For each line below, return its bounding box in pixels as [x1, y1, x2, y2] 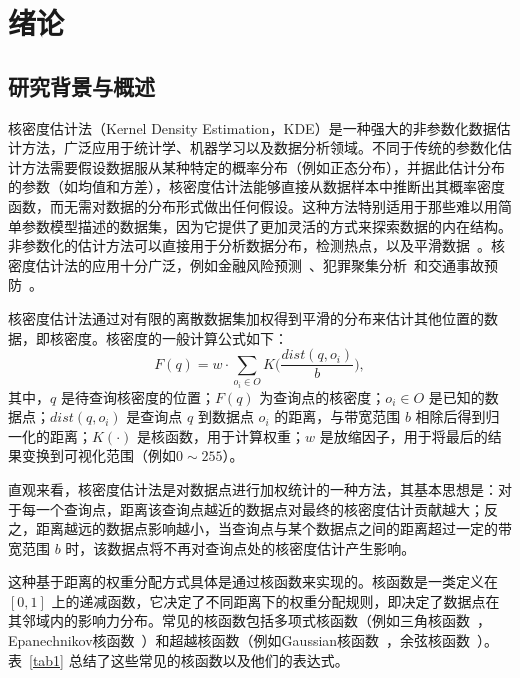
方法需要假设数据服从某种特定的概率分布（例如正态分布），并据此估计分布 [21, 156, 505, 177]
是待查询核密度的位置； [60, 386, 215, 407]
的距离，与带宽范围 [274, 406, 401, 427]
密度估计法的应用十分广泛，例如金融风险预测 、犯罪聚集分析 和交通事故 [8, 254, 484, 275]
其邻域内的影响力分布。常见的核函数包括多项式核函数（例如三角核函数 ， [8, 610, 491, 631]
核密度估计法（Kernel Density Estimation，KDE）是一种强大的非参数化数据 [8, 117, 497, 138]
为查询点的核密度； [259, 386, 386, 407]
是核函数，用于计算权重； [136, 425, 305, 446]
